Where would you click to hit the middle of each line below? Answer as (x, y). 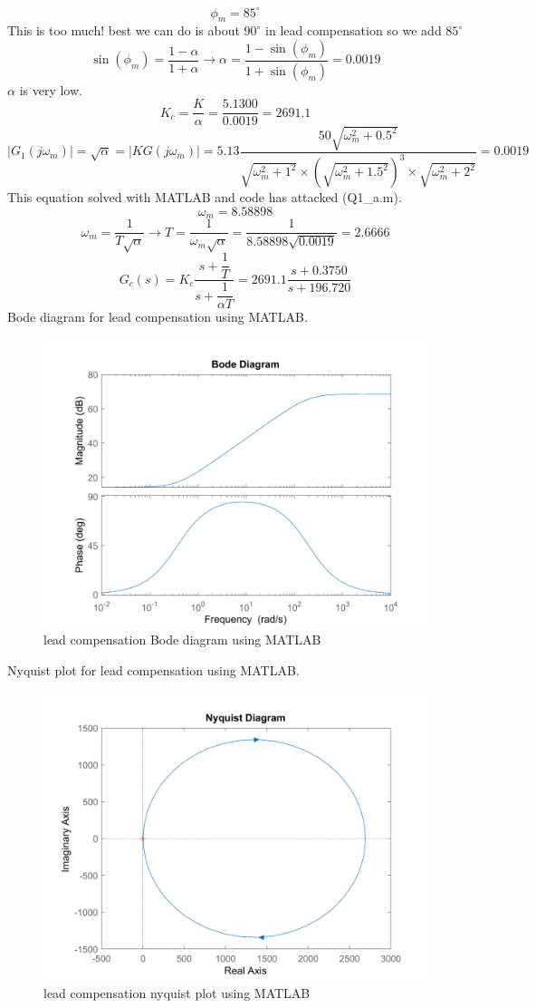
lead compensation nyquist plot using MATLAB (177, 993)
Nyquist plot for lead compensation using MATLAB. (153, 670)
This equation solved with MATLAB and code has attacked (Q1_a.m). (205, 197)
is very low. (51, 89)
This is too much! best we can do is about (124, 30)
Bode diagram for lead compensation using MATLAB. (158, 317)
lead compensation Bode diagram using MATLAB (182, 640)
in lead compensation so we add (354, 30)
